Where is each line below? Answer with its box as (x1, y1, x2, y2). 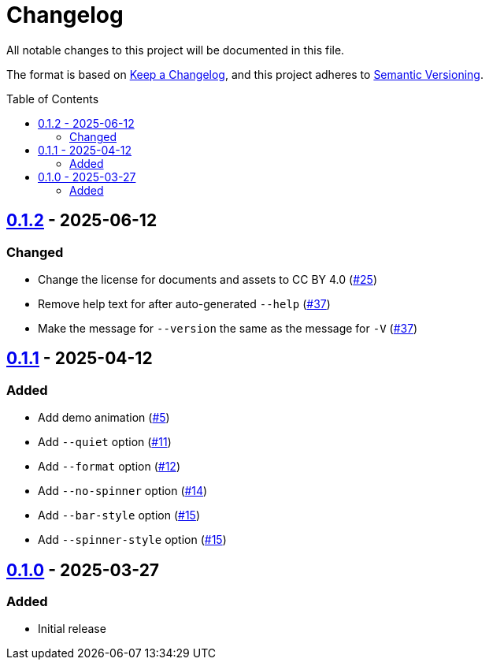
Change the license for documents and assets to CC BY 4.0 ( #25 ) (38, 272, 378, 286)
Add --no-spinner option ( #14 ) (38, 484, 208, 498)
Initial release (38, 622, 106, 636)
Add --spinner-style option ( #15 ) (38, 533, 227, 547)
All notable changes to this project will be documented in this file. (6, 43, 345, 57)
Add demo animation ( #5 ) (38, 411, 170, 425)
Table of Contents (6, 91, 99, 106)
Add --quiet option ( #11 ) (38, 435, 172, 449)
